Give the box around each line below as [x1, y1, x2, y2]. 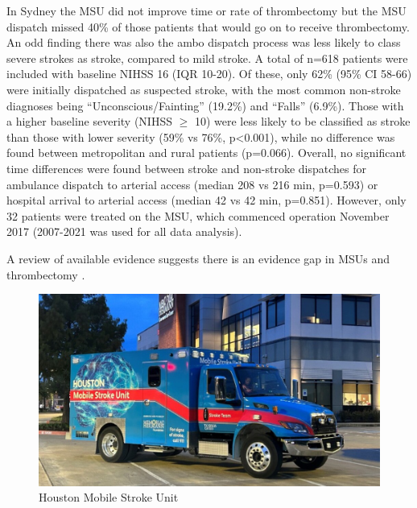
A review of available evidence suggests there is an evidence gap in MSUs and [6, 250, 390, 266]
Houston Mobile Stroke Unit [39, 489, 179, 506]
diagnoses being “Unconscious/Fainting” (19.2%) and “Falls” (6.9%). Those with [6, 97, 404, 114]
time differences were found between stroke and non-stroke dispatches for [6, 159, 366, 176]
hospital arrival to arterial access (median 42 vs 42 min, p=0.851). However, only [6, 192, 407, 209]
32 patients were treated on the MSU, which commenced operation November [6, 207, 390, 224]
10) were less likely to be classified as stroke [194, 113, 411, 130]
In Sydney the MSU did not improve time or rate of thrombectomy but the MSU [6, 2, 407, 19]
